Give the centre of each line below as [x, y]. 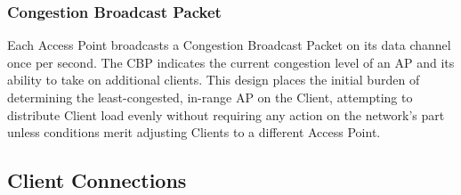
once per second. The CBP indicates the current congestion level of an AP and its [231, 62]
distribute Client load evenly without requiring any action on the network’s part [226, 114]
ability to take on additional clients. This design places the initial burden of [214, 80]
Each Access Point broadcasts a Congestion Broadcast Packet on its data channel [229, 45]
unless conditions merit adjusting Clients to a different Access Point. [194, 132]
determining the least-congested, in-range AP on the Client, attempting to [210, 97]
